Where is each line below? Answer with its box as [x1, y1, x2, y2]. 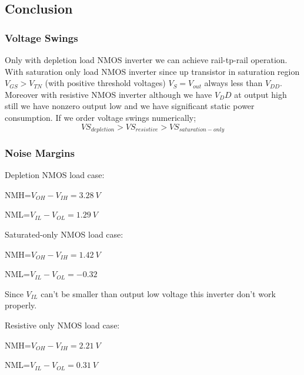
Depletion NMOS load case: [5, 169, 105, 181]
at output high [234, 88, 287, 100]
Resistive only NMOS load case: [5, 318, 120, 331]
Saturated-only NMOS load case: [5, 228, 123, 241]
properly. [5, 299, 37, 311]
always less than [204, 77, 263, 89]
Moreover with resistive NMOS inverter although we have [5, 88, 212, 100]
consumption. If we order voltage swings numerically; [5, 111, 196, 123]
